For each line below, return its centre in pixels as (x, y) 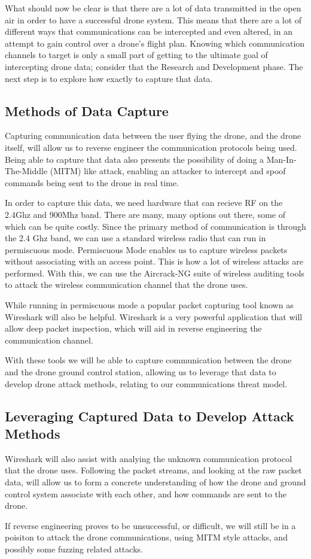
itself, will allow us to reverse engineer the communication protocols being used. (151, 147)
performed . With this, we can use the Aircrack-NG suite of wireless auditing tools (155, 273)
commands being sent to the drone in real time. (92, 182)
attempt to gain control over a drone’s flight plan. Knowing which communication (155, 43)
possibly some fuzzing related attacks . (74, 549)
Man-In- (281, 159)
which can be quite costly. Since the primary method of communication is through (155, 226)
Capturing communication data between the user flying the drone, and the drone (153, 136)
